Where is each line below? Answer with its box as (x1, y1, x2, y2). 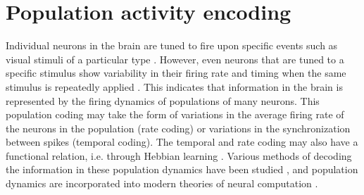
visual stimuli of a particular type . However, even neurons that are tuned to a (6, 51, 344, 66)
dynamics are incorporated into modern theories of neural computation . (6, 176, 318, 191)
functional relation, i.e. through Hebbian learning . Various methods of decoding (6, 148, 352, 163)
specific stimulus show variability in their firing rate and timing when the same (6, 65, 346, 80)
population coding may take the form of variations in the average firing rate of (6, 107, 344, 122)
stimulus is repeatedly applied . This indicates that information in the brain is (6, 79, 343, 94)
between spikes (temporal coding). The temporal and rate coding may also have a (6, 134, 358, 149)
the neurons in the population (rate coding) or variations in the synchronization (6, 120, 351, 135)
